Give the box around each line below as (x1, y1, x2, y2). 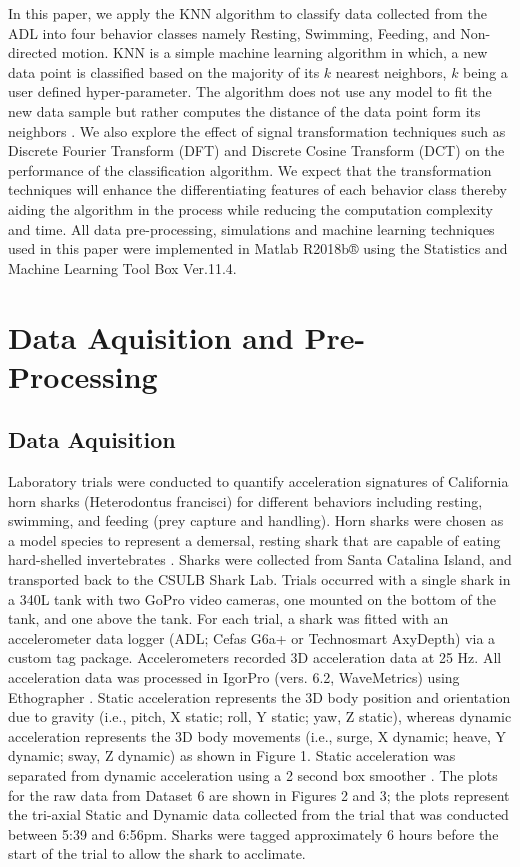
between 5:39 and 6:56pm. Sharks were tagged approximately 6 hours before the (8, 823, 499, 844)
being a (463, 61, 508, 82)
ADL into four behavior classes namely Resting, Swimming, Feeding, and (8, 22, 456, 43)
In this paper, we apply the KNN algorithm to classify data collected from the (8, 3, 488, 23)
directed (8, 42, 58, 63)
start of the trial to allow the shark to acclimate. (8, 843, 306, 864)
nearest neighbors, (335, 61, 447, 82)
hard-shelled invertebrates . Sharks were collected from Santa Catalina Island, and (8, 549, 512, 570)
